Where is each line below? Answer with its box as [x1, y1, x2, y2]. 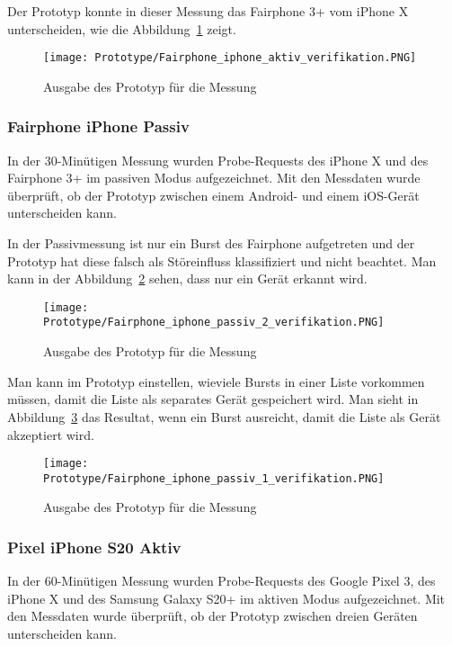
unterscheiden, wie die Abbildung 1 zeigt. [7, 19, 236, 38]
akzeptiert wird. [7, 425, 94, 444]
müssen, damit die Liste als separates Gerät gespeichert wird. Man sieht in [7, 390, 419, 408]
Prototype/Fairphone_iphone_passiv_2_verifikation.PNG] [43, 316, 385, 329]
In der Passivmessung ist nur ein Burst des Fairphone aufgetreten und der [7, 234, 415, 253]
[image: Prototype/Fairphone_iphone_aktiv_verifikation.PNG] [43, 51, 417, 65]
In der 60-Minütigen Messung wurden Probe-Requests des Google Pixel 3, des [7, 571, 436, 590]
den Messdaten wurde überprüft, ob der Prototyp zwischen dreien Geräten [7, 606, 418, 625]
